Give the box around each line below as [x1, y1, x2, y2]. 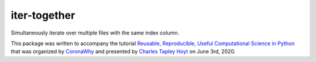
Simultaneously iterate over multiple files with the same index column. [11, 29, 180, 36]
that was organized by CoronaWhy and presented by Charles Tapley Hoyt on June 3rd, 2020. [11, 48, 236, 55]
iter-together [11, 9, 75, 22]
